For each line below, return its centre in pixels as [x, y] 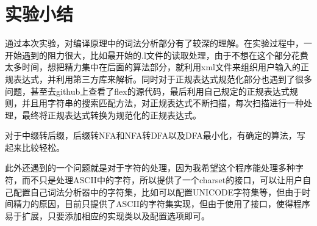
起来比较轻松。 [35, 147]
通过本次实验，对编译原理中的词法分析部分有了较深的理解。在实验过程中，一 [158, 43]
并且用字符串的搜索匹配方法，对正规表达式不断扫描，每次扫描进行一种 [162, 103]
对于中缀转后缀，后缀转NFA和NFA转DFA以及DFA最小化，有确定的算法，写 [155, 135]
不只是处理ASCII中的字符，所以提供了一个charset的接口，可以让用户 [166, 180]
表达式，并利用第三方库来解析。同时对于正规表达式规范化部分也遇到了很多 [162, 78]
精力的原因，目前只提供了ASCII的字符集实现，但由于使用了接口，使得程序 [162, 204]
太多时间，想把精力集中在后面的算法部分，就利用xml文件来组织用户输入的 [153, 67]
